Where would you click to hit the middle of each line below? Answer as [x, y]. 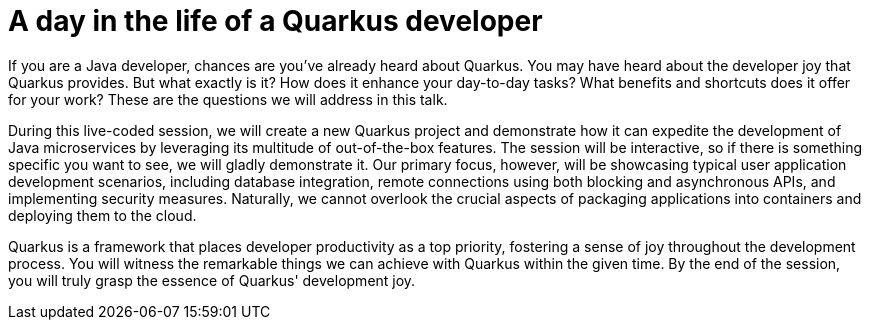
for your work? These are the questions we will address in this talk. [228, 99]
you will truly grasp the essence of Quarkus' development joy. [212, 280]
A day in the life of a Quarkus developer [275, 21]
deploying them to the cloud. [102, 215]
